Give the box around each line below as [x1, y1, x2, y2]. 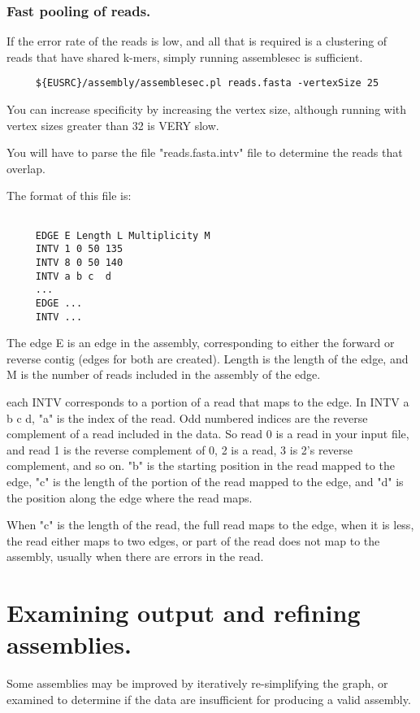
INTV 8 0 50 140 [35, 257, 123, 268]
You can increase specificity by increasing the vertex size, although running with [6, 101, 407, 118]
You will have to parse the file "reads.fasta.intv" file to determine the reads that [6, 144, 403, 161]
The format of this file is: [6, 187, 132, 204]
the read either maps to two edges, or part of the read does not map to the [6, 532, 380, 549]
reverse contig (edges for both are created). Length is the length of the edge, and [6, 350, 409, 367]
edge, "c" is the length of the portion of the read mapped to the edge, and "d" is [6, 473, 404, 490]
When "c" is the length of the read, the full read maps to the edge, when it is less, [6, 516, 414, 533]
